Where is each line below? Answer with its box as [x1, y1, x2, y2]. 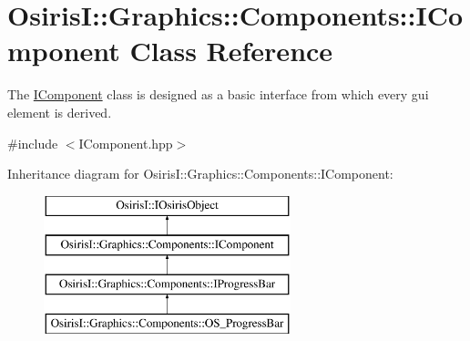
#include [7, 133, 58, 152]
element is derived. [7, 102, 112, 121]
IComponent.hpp [78, 133, 173, 152]
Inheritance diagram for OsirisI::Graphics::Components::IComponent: [7, 164, 393, 183]
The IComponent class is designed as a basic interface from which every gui [7, 85, 429, 104]
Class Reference [129, 32, 333, 69]
